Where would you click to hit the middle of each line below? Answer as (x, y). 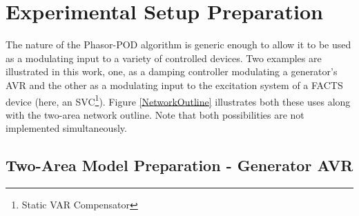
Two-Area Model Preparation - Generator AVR (179, 165)
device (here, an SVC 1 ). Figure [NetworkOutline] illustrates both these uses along (178, 100)
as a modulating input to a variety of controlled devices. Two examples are (164, 58)
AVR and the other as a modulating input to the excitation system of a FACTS (174, 85)
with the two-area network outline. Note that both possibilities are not (155, 114)
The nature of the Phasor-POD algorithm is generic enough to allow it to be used (178, 45)
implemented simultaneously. (66, 128)
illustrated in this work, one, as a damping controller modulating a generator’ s (172, 71)
